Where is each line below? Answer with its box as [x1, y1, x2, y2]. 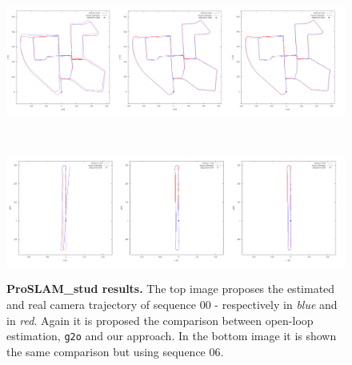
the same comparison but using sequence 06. [6, 343, 224, 359]
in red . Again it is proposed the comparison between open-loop [6, 311, 314, 328]
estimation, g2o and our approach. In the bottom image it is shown [6, 327, 337, 344]
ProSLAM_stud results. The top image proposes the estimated [6, 280, 335, 297]
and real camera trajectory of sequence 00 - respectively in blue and [6, 295, 338, 312]
